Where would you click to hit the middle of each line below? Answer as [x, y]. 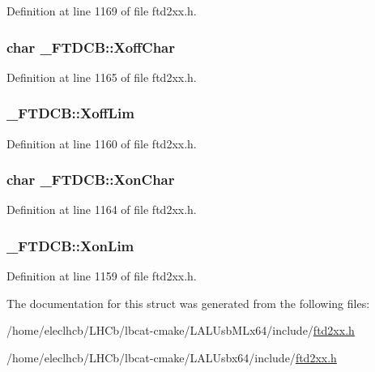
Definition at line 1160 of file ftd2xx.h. [102, 143]
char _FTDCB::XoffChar [91, 47]
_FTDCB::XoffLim [70, 113]
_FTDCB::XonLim [70, 245]
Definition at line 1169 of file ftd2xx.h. [102, 11]
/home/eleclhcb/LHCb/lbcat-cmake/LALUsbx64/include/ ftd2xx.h [172, 358]
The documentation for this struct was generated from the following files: [188, 303]
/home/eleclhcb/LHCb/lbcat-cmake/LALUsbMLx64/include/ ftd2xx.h [181, 330]
